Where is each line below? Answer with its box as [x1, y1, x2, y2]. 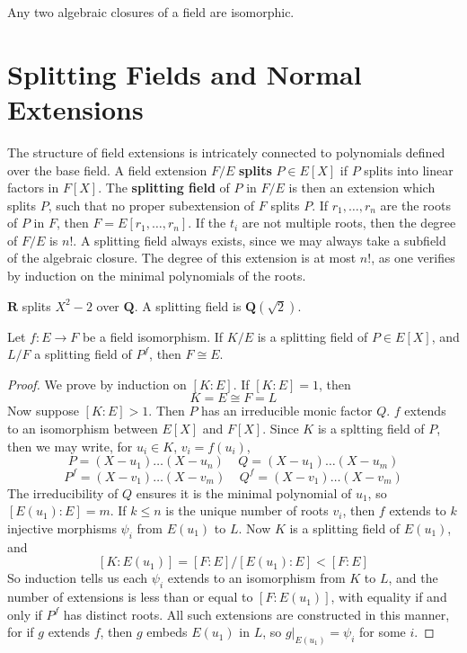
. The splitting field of [98, 178, 230, 197]
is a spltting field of [317, 419, 425, 438]
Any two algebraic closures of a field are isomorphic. [7, 3, 295, 21]
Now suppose [7, 401, 79, 420]
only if [7, 604, 42, 623]
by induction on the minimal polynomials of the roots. [7, 266, 306, 285]
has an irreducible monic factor [201, 401, 373, 420]
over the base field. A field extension [7, 160, 207, 179]
